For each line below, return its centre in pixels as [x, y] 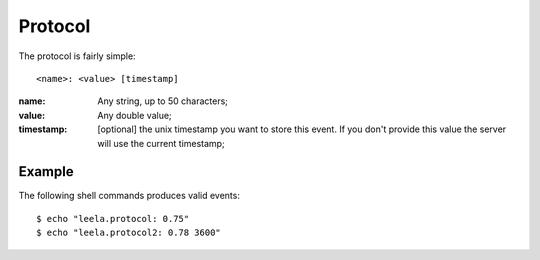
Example [46, 171]
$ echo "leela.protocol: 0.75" [113, 218]
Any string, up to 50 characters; [163, 101]
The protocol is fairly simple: [77, 56]
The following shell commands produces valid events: [129, 196]
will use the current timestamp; [161, 143]
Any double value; [134, 115]
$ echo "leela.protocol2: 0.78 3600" [129, 233]
